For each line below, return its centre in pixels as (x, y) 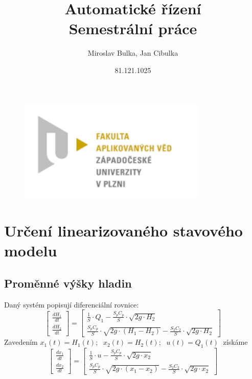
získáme (235, 342)
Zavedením (21, 342)
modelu (31, 251)
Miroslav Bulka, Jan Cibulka (133, 53)
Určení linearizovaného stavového (123, 230)
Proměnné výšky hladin (68, 283)
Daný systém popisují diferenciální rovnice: (72, 304)
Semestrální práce (133, 28)
